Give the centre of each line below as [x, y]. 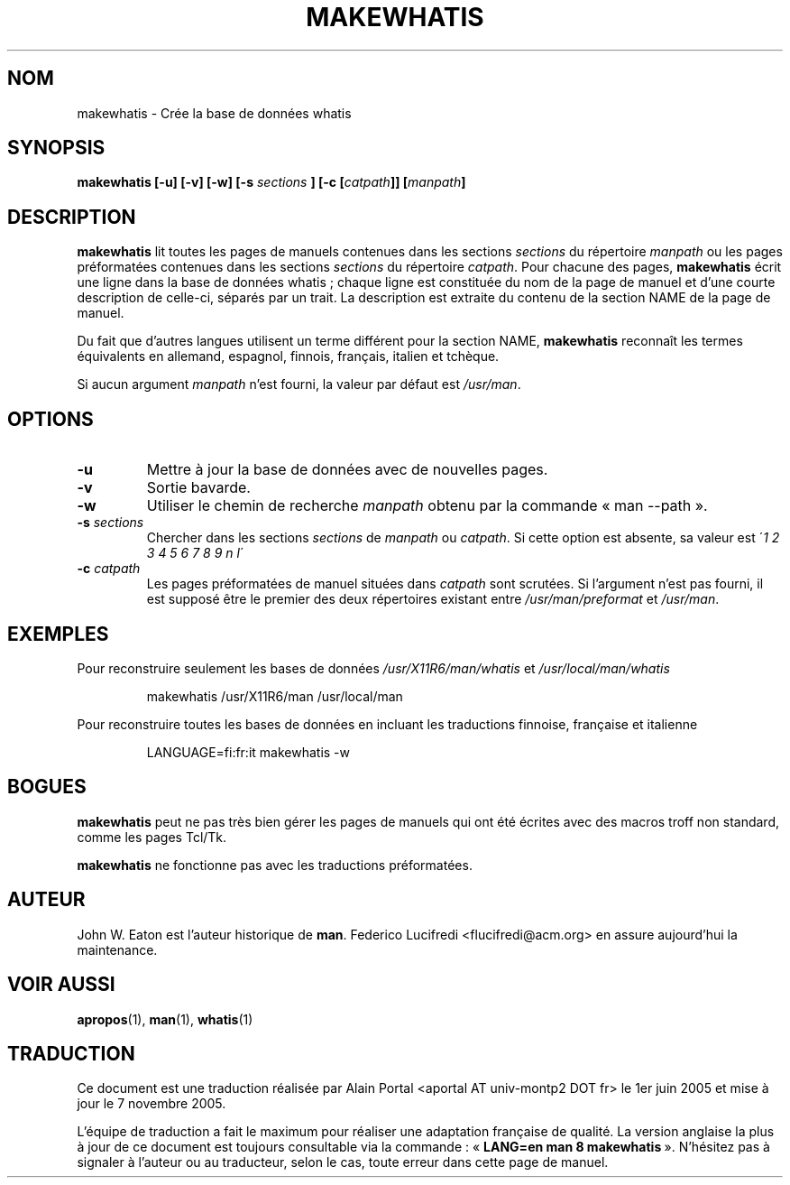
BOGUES [47, 787]
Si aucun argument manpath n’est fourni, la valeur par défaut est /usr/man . [299, 384]
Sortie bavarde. [198, 488]
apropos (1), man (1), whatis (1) [165, 1019]
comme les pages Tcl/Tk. [152, 837]
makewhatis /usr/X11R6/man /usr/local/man [275, 696]
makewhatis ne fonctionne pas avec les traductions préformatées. [275, 865]
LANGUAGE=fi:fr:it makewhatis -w [248, 752]
